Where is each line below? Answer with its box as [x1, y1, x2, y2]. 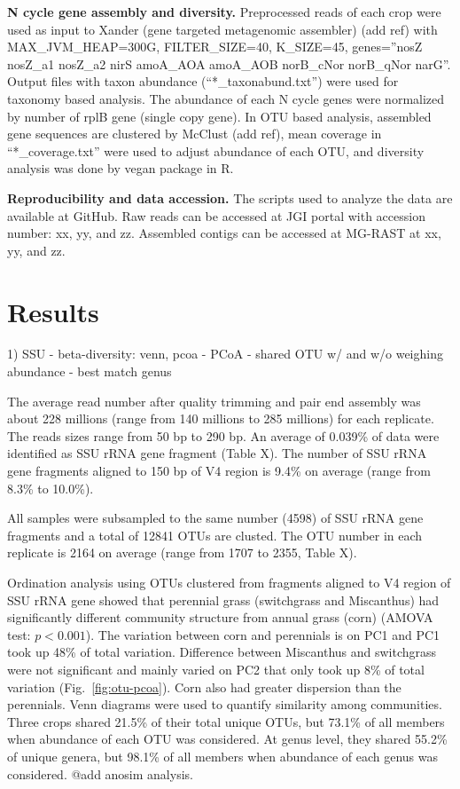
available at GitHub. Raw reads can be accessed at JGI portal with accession [7, 206, 425, 225]
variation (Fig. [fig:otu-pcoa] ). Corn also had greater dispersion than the [7, 677, 402, 696]
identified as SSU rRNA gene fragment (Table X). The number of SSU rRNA [7, 444, 427, 462]
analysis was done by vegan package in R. [7, 159, 234, 178]
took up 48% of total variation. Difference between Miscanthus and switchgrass [7, 643, 437, 661]
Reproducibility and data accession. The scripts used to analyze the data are [7, 188, 453, 207]
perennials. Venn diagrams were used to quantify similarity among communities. [7, 695, 442, 714]
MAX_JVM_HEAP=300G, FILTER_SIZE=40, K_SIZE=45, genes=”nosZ [7, 37, 423, 56]
